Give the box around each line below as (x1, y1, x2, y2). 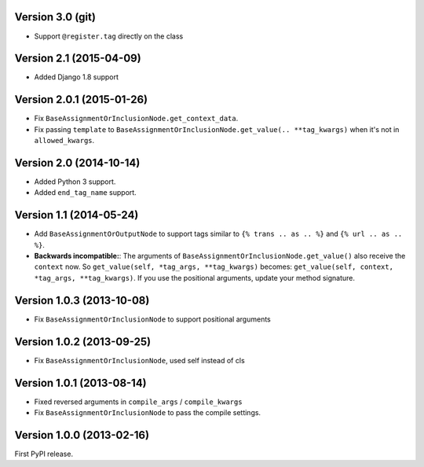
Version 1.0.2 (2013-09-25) (14, 335, 152, 348)
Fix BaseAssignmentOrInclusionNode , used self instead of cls (34, 355, 245, 365)
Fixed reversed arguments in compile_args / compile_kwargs (34, 397, 243, 406)
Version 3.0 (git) (14, 10, 96, 24)
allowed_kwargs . (34, 136, 95, 145)
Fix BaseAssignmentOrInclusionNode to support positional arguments (34, 314, 271, 324)
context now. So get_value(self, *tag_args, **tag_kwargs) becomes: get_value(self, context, (34, 262, 394, 271)
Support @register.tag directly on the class (34, 31, 184, 41)
